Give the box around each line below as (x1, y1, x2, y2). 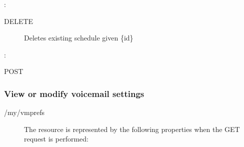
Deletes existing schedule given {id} (24, 32, 133, 43)
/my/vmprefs (4, 107, 45, 117)
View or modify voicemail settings (4, 87, 144, 99)
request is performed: (24, 133, 88, 144)
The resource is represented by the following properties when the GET (24, 123, 240, 134)
